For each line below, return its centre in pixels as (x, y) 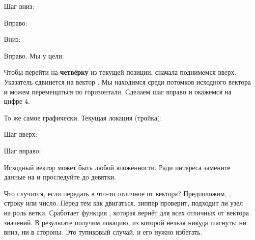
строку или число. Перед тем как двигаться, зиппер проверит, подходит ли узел (124, 203)
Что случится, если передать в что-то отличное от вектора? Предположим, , (117, 193)
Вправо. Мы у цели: (34, 55)
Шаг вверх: (21, 134)
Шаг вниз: (19, 6)
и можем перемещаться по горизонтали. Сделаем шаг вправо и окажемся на (118, 91)
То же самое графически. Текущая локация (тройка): (83, 117)
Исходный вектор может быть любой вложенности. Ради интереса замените (117, 167)
